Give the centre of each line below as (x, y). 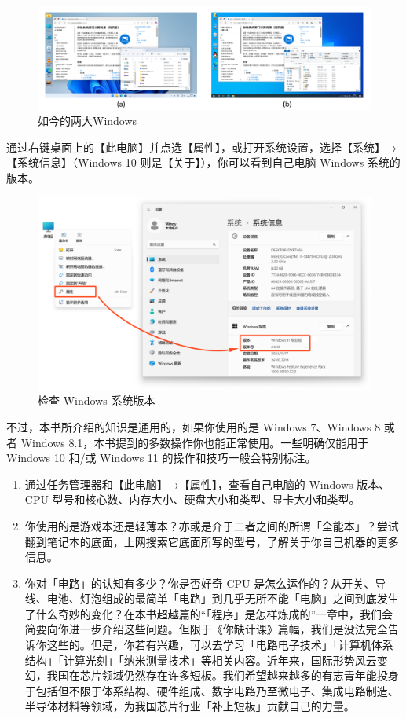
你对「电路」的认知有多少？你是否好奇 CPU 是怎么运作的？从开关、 (200, 583)
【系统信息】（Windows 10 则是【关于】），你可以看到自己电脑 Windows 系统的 (203, 162)
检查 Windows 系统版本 (97, 400)
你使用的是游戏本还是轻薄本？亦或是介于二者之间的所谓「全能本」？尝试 (212, 525)
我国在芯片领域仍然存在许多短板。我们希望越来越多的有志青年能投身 (223, 675)
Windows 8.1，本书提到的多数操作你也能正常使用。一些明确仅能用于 (195, 442)
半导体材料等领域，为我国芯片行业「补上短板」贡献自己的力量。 (190, 706)
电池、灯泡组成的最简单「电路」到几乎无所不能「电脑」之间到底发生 (223, 598)
